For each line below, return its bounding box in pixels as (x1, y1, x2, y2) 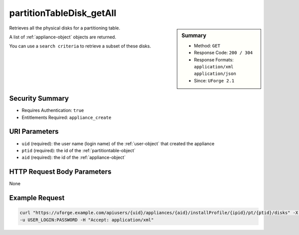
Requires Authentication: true (21, 107, 84, 113)
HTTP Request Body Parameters (9, 168, 112, 176)
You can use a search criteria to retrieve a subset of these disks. (9, 43, 151, 49)
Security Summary (9, 94, 69, 103)
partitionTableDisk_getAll (9, 7, 117, 18)
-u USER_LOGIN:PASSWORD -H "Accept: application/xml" (19, 217, 154, 223)
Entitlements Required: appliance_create (21, 114, 112, 120)
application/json (194, 71, 236, 77)
